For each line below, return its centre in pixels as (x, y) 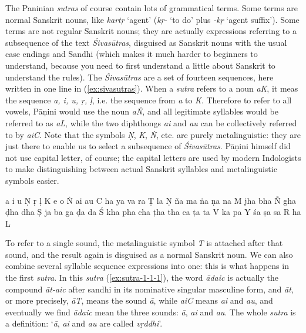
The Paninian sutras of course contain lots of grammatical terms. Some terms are (152, 8)
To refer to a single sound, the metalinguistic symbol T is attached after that (144, 243)
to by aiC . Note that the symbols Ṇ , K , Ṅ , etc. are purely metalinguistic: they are (153, 134)
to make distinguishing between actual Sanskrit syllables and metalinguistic (141, 169)
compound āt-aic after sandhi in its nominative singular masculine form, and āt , (149, 289)
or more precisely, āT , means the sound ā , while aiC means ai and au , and (139, 300)
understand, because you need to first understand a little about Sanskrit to (140, 65)
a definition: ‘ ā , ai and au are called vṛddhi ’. (84, 323)
